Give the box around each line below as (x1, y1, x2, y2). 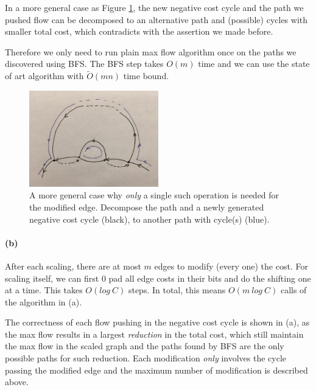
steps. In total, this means (128, 284, 226, 296)
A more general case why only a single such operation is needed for (29, 189, 279, 201)
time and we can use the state (198, 57, 310, 70)
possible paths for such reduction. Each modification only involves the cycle (5, 352, 287, 364)
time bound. (123, 69, 169, 82)
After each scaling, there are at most (5, 259, 141, 272)
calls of (280, 284, 307, 296)
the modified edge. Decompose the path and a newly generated (29, 200, 264, 213)
